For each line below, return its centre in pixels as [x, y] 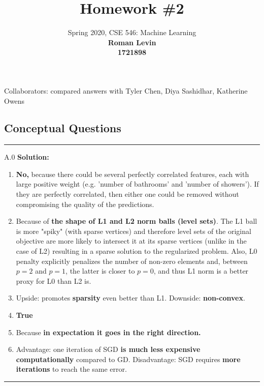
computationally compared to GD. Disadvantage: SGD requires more [128, 359]
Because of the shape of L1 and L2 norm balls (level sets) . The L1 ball [137, 221]
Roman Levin [132, 42]
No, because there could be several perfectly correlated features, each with [133, 174]
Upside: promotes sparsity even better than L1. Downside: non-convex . [130, 298]
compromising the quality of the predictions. [85, 204]
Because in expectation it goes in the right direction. [108, 332]
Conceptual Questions [63, 128]
